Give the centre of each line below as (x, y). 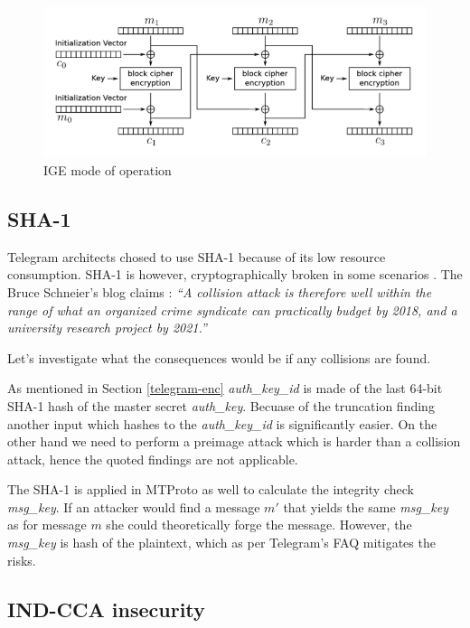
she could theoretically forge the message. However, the (259, 525)
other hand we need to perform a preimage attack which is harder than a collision (234, 441)
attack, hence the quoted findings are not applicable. (153, 459)
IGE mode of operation (108, 169)
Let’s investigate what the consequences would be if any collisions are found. (219, 357)
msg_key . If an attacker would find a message (134, 506)
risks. (22, 560)
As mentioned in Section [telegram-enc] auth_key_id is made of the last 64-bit (225, 388)
